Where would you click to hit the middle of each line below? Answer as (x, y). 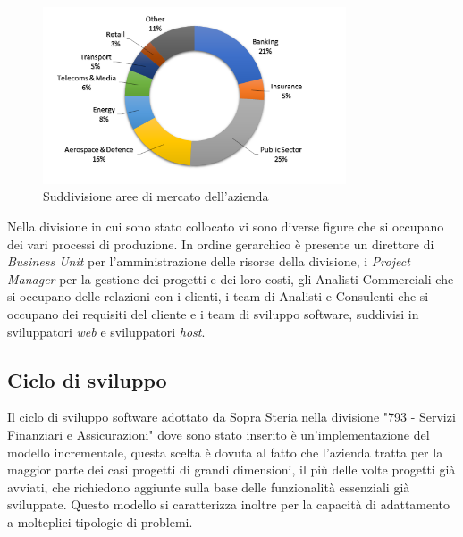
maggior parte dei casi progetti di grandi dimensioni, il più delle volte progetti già (231, 470)
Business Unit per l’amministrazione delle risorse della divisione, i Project (209, 261)
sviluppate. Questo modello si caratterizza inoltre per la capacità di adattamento (229, 504)
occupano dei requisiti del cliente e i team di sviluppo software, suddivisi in (213, 314)
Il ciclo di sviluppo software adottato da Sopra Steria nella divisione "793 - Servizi (231, 417)
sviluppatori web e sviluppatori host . (106, 331)
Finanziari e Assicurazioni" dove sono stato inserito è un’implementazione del (219, 434)
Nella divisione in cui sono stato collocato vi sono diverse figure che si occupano (226, 227)
